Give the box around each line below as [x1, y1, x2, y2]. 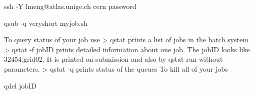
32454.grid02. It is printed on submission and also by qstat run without [4, 54, 223, 64]
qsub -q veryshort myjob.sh [4, 17, 87, 28]
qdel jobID [4, 80, 36, 91]
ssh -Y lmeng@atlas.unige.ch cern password [4, 1, 136, 11]
